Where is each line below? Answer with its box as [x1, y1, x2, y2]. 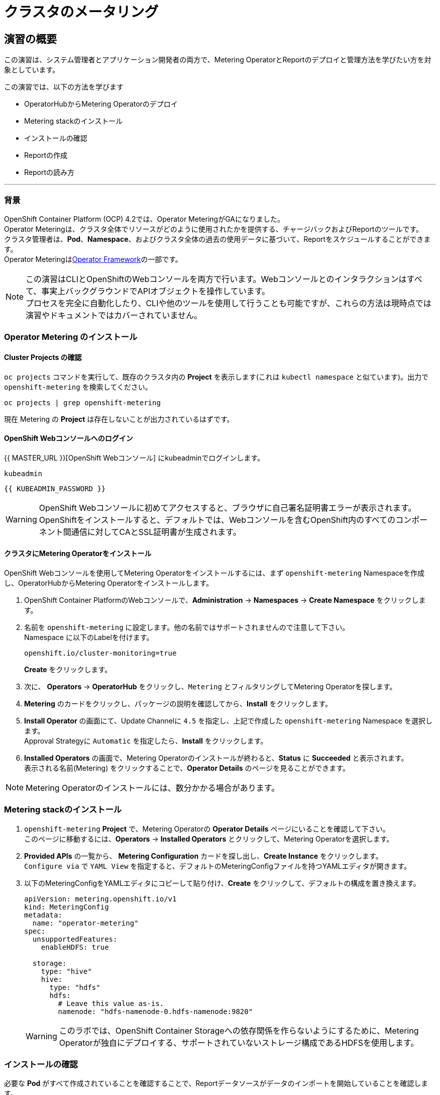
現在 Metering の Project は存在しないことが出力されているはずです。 [4, 414, 234, 423]
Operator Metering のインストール [4, 332, 138, 342]
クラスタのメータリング [4, 4, 159, 21]
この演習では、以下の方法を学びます [4, 82, 124, 92]
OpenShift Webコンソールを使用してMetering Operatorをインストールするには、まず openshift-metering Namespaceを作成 [4, 568, 424, 577]
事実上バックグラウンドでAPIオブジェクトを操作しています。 [41, 286, 270, 296]
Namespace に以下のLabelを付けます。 [24, 632, 154, 642]
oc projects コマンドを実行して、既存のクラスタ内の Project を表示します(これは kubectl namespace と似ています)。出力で [4, 372, 429, 381]
